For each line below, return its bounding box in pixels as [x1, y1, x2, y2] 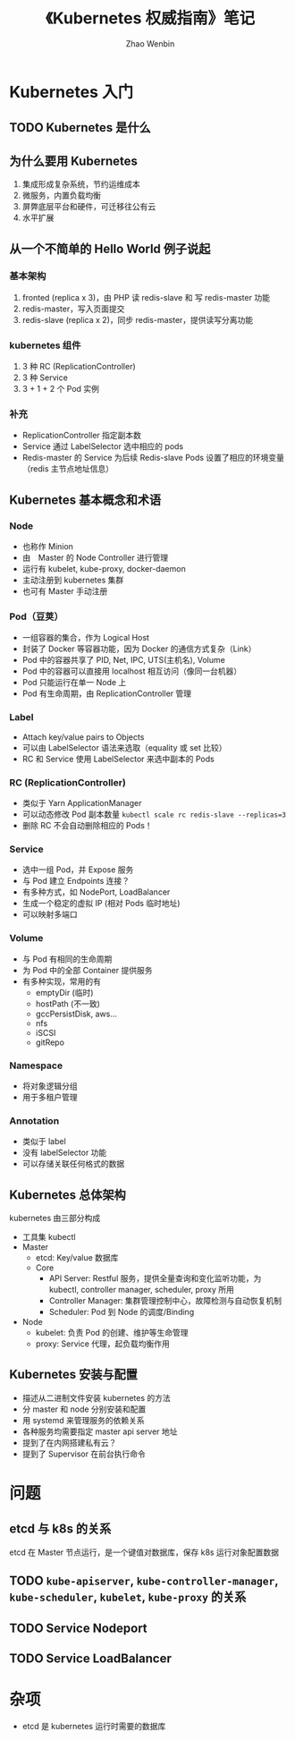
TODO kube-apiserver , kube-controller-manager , [9, 1574, 279, 1589]
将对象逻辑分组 [21, 1080, 78, 1091]
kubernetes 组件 [9, 339, 81, 352]
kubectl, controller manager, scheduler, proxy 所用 [48, 1285, 234, 1294]
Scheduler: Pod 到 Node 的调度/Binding [48, 1307, 195, 1317]
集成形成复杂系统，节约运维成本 [21, 179, 140, 190]
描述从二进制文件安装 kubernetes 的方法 [21, 1392, 172, 1403]
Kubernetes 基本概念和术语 [9, 492, 162, 507]
